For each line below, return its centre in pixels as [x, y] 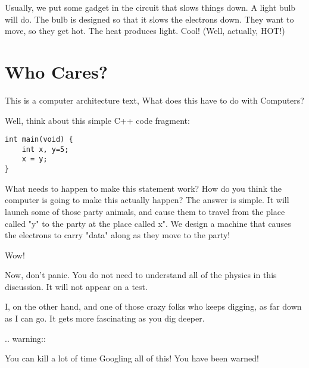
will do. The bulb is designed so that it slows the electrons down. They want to [149, 19]
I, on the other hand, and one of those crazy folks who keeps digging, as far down [153, 306]
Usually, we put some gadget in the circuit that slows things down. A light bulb [150, 7]
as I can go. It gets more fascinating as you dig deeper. [105, 318]
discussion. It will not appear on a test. [76, 286]
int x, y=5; [45, 149]
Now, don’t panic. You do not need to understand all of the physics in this [141, 275]
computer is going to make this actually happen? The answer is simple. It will [147, 200]
